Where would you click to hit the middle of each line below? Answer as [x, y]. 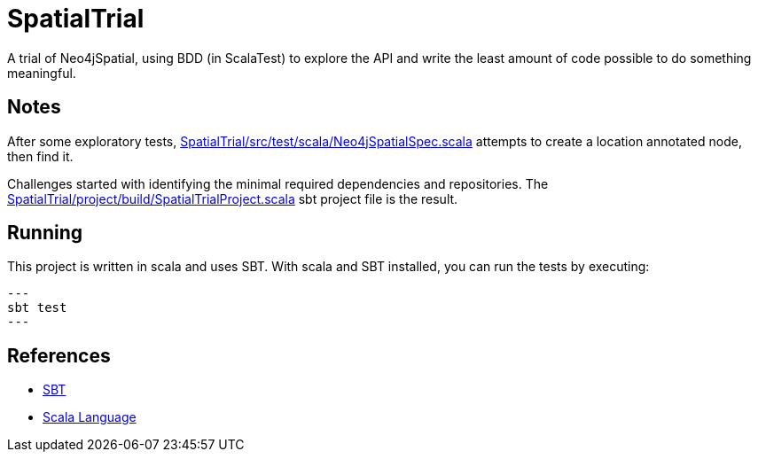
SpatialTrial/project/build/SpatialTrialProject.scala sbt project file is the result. [233, 198]
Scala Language [90, 417]
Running [45, 233]
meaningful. [42, 73]
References [59, 355]
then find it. [40, 156]
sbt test [37, 308]
